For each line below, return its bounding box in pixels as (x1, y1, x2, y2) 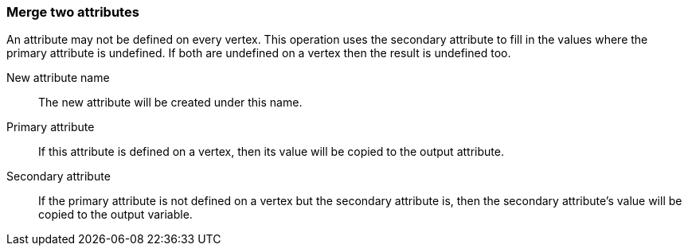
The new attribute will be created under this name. (38, 95, 303, 110)
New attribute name (6, 71, 110, 85)
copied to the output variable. (38, 207, 193, 222)
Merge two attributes (6, 4, 139, 20)
